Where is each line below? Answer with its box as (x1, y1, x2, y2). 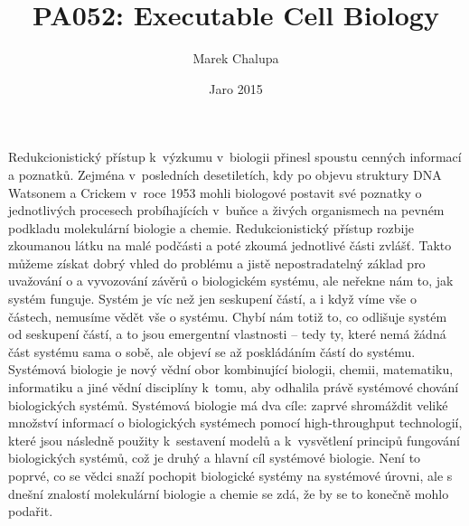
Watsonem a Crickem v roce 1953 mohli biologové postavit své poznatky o (8, 183, 422, 202)
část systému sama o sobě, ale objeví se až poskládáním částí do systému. (8, 342, 416, 361)
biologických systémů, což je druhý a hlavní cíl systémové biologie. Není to (8, 448, 421, 467)
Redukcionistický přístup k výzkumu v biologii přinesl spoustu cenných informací (8, 147, 462, 166)
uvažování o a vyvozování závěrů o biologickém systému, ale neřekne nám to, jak (8, 271, 454, 290)
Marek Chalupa (192, 49, 279, 68)
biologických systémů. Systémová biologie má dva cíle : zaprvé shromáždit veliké (8, 395, 448, 414)
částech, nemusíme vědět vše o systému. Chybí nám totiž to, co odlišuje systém (8, 306, 447, 325)
